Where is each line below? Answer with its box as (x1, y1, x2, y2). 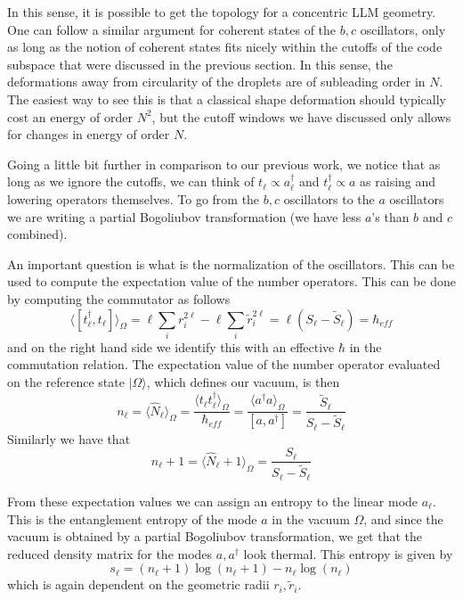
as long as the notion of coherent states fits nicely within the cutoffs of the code (7, 37, 443, 56)
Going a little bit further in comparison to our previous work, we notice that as (7, 154, 441, 173)
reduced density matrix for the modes (7, 544, 213, 563)
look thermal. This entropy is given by (243, 544, 453, 563)
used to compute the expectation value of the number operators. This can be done (7, 272, 456, 291)
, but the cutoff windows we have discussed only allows (151, 107, 451, 126)
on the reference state (7, 373, 125, 391)
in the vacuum (272, 509, 350, 528)
